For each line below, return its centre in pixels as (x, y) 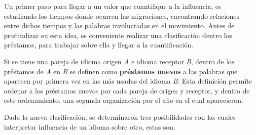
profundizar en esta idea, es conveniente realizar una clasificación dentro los (118, 35)
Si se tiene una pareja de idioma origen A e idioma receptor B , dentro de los (119, 61)
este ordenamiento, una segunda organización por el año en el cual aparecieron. (124, 100)
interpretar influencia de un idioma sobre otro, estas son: (90, 126)
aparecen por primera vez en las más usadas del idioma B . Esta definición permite (128, 81)
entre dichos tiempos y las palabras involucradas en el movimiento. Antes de (119, 25)
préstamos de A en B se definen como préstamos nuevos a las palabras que (121, 71)
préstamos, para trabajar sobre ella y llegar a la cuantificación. (99, 45)
